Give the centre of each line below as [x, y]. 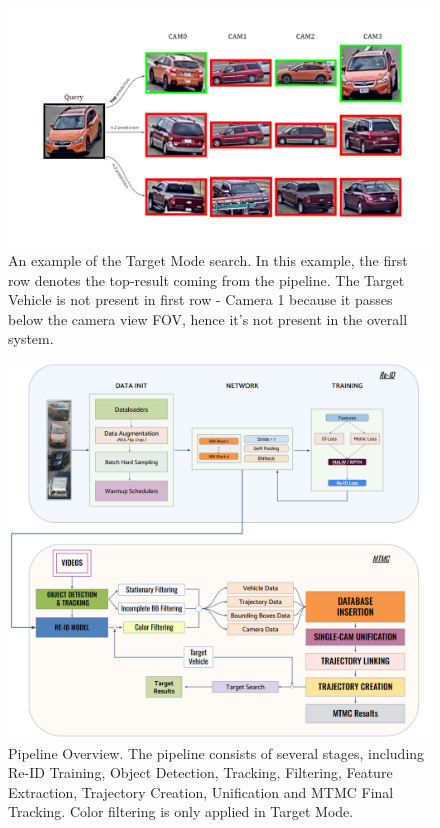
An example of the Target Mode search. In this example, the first [208, 260]
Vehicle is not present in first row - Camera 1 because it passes [200, 299]
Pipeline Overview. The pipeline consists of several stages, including [216, 752]
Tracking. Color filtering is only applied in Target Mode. [181, 811]
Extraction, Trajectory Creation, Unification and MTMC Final [201, 791]
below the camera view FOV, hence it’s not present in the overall [208, 318]
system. [31, 338]
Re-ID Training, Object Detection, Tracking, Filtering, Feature [200, 772]
